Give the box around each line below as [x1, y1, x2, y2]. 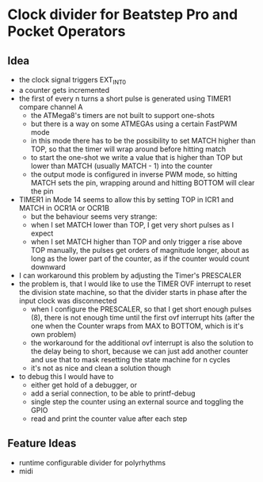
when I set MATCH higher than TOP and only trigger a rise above [30, 236, 242, 247]
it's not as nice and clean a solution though [30, 363, 171, 373]
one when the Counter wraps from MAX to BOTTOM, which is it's [30, 321, 244, 331]
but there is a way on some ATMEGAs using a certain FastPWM [30, 119, 238, 128]
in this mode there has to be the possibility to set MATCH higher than [30, 136, 256, 145]
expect [30, 228, 54, 238]
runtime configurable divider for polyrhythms [18, 457, 166, 467]
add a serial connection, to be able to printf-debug [30, 388, 196, 398]
